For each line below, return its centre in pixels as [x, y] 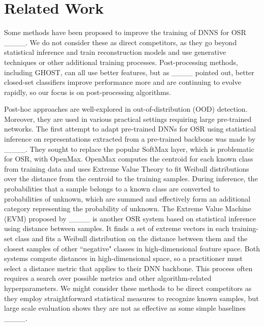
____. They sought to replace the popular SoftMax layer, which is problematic [129, 149]
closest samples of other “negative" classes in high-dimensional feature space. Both [132, 248]
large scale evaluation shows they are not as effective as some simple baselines [125, 308]
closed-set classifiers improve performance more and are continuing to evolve [123, 82]
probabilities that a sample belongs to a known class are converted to [112, 189]
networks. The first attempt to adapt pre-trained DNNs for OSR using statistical [130, 129]
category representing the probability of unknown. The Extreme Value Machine [128, 208]
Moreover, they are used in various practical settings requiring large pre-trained [128, 119]
